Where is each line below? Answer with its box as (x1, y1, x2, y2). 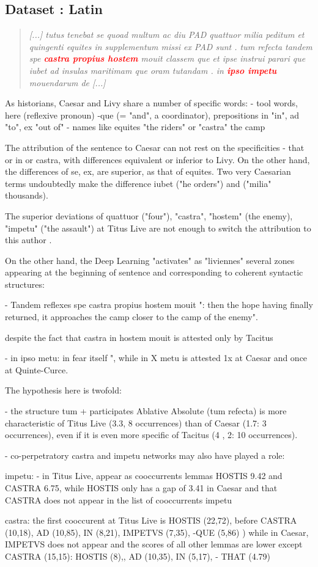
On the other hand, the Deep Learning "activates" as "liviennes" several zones (5, 254, 295, 266)
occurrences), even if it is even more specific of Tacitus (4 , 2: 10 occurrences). (5, 428, 298, 441)
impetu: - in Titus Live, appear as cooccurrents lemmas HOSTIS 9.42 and (5, 469, 283, 482)
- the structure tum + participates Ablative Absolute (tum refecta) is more (5, 404, 287, 417)
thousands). (5, 189, 48, 202)
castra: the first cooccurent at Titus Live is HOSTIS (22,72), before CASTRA (5, 514, 297, 527)
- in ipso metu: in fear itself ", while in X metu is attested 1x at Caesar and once (5, 351, 308, 364)
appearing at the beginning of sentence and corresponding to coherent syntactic (5, 266, 303, 279)
